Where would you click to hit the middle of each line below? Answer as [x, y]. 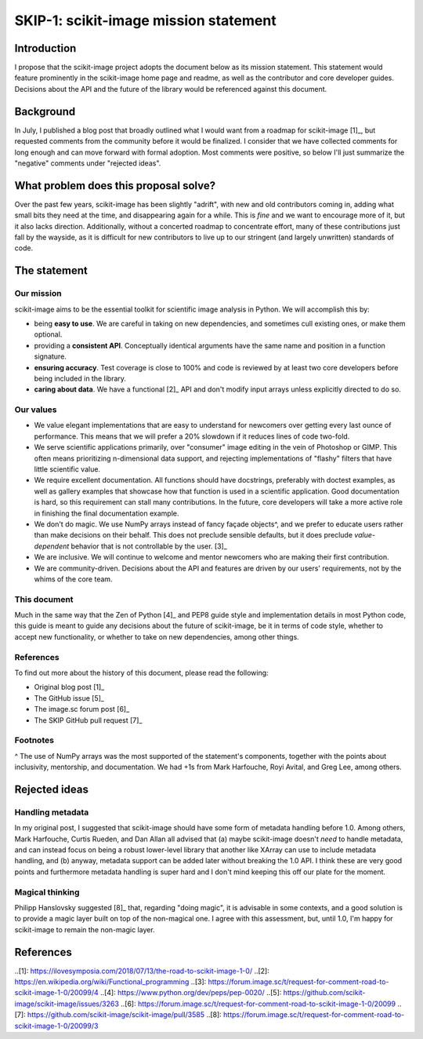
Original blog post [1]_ [69, 687]
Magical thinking [47, 892]
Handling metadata [52, 812]
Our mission [38, 293]
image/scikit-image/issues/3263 [67, 1004]
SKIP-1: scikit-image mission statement [146, 20]
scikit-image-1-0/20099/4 [56, 993]
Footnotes [34, 740]
